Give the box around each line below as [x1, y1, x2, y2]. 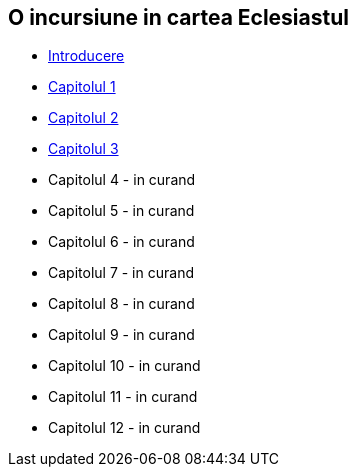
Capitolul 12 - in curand [48, 419, 201, 437]
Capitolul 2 [48, 109, 119, 127]
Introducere [48, 47, 125, 65]
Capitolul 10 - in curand [48, 357, 201, 375]
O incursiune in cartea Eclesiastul [8, 5, 349, 30]
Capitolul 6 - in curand [48, 233, 195, 251]
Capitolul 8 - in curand [48, 295, 195, 313]
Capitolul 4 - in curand [48, 171, 196, 189]
